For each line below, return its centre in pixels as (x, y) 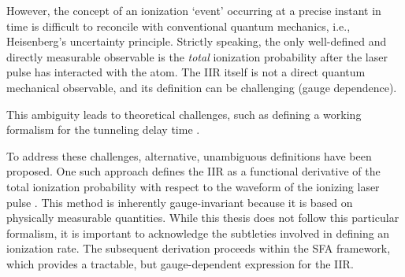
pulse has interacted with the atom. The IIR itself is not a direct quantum (186, 72)
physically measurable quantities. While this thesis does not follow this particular (203, 218)
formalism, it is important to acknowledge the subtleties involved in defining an (198, 233)
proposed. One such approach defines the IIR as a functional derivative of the (193, 171)
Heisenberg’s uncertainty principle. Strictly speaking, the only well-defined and (197, 41)
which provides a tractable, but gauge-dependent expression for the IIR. (180, 263)
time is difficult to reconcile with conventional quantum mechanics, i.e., (178, 26)
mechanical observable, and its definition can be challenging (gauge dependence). (202, 87)
